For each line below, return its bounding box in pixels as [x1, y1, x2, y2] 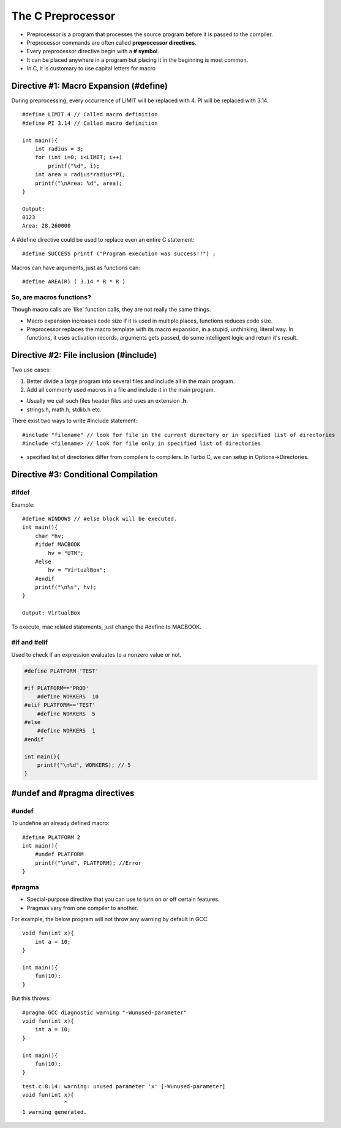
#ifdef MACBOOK [34, 541, 81, 548]
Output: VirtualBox [22, 610, 81, 616]
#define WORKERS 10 [37, 693, 99, 700]
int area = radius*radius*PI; [34, 171, 126, 178]
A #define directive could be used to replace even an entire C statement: [11, 236, 195, 243]
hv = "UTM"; [48, 550, 84, 556]
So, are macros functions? [11, 293, 91, 301]
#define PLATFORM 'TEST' [24, 667, 99, 674]
